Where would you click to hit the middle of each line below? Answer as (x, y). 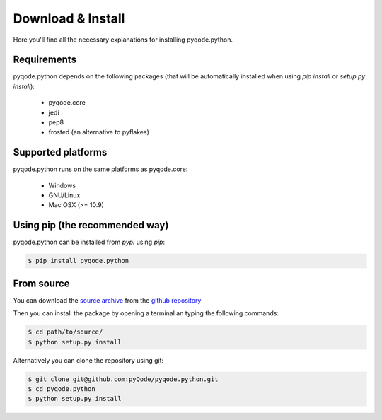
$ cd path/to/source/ (65, 332)
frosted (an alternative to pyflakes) (99, 132)
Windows (62, 185)
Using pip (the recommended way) (91, 225)
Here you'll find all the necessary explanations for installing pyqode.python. (123, 40)
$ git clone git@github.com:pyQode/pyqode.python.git (123, 379)
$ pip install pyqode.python (79, 261)
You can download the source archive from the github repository (107, 300)
